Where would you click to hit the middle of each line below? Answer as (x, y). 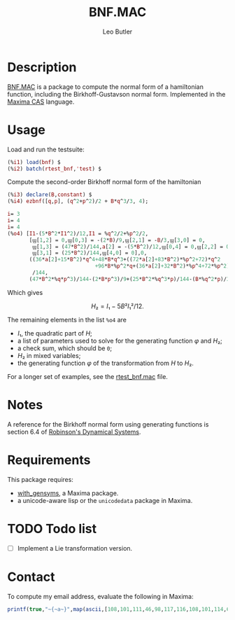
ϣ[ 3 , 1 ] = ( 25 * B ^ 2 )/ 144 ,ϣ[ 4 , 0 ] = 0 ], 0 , (90, 253)
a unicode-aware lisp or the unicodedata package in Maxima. (105, 500)
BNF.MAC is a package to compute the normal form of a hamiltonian (106, 87)
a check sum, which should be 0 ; (65, 348)
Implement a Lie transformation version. (75, 548)
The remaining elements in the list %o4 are (67, 319)
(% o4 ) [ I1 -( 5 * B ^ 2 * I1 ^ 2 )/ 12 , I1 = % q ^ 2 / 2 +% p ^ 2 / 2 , (78, 233)
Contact (31, 577)
